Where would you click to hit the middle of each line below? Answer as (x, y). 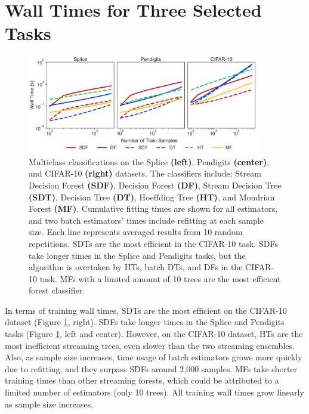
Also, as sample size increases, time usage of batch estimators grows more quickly (154, 357)
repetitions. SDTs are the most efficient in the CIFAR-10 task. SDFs (153, 243)
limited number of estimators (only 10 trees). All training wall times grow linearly (154, 392)
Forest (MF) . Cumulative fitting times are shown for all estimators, (153, 208)
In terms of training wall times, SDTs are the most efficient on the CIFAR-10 (146, 310)
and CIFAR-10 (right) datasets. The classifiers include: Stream (145, 173)
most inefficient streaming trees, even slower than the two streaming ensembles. (150, 345)
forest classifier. (57, 290)
